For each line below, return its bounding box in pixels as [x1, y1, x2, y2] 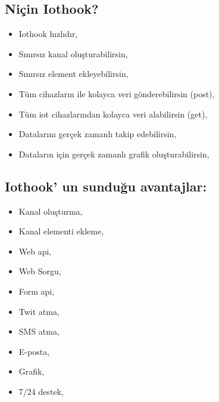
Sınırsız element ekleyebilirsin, [18, 67, 129, 80]
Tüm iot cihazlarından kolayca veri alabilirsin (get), [18, 107, 208, 120]
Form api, [18, 285, 55, 297]
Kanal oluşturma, [18, 205, 83, 217]
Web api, [18, 245, 52, 257]
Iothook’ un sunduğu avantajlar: [5, 177, 207, 195]
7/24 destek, [18, 385, 64, 397]
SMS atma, [18, 325, 60, 338]
